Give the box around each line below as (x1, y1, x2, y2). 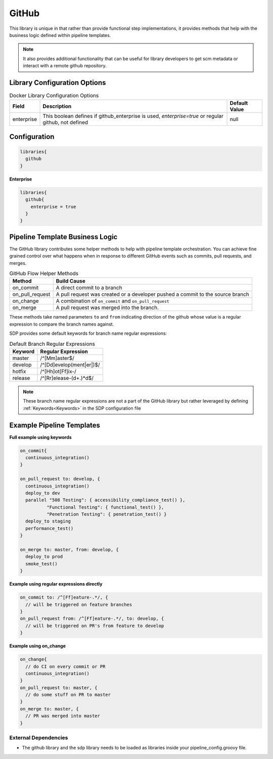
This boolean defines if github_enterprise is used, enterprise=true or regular (42, 113, 223, 120)
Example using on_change (9, 643, 66, 649)
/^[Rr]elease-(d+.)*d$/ (40, 374, 94, 381)
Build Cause (56, 278, 85, 285)
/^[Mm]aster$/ (40, 354, 74, 362)
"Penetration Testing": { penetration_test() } (46, 511, 167, 517)
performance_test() (25, 525, 74, 531)
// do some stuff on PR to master (25, 692, 111, 698)
